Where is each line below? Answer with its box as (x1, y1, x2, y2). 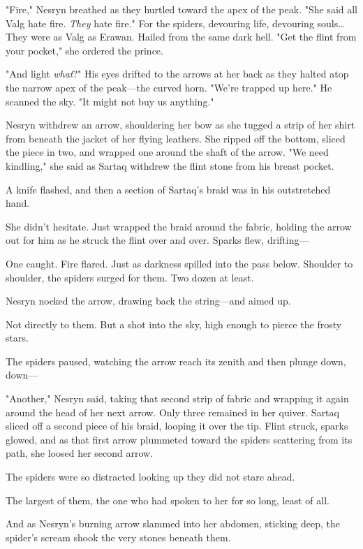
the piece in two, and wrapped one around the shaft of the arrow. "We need (6, 145, 329, 159)
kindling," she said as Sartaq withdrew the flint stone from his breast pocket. (6, 158, 334, 173)
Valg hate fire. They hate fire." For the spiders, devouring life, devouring (6, 15, 314, 30)
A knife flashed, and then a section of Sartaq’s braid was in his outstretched (6, 182, 331, 196)
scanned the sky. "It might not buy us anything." (6, 94, 214, 108)
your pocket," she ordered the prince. (6, 43, 163, 57)
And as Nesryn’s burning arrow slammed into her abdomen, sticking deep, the (6, 516, 340, 531)
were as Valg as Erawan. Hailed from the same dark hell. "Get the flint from (31, 29, 357, 44)
